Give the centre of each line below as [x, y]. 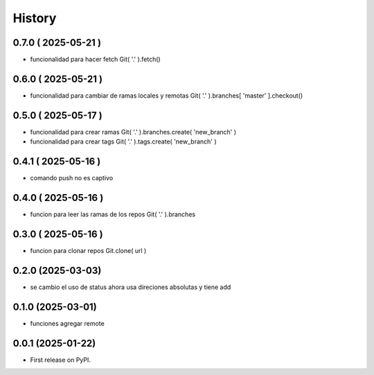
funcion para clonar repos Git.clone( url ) [88, 250]
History [35, 18]
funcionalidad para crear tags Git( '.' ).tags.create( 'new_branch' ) [124, 141]
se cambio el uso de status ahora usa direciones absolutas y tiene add [131, 287]
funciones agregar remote [68, 323]
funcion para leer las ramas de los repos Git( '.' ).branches [113, 214]
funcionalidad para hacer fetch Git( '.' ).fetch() [95, 60]
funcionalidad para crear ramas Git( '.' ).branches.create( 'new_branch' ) [133, 132]
